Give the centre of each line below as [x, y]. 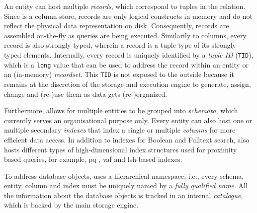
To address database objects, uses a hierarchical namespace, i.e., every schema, [124, 176]
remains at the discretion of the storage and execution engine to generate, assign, [128, 84]
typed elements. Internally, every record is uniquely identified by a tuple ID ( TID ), [129, 54]
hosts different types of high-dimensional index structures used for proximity [121, 149]
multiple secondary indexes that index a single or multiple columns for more [120, 130]
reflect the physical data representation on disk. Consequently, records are [117, 26]
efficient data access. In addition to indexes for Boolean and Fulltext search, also [127, 139]
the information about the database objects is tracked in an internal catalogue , [124, 195]
